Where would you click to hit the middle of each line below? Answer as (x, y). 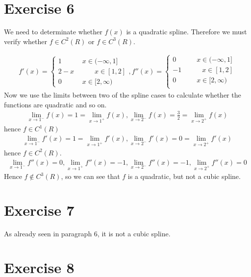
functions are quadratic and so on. (55, 104)
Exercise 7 (39, 210)
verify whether (25, 41)
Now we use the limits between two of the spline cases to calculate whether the (123, 94)
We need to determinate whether (53, 32)
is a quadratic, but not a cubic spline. (184, 176)
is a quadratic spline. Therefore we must (187, 32)
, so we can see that (90, 176)
